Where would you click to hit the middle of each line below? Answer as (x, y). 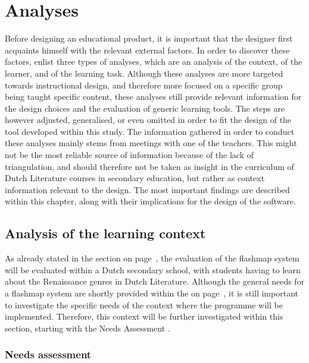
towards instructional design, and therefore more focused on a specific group (144, 85)
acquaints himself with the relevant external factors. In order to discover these (147, 50)
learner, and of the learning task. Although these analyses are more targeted (144, 73)
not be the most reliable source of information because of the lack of (129, 155)
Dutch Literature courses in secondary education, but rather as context (135, 178)
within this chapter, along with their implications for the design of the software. (150, 201)
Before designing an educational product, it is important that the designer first (149, 38)
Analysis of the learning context (105, 233)
